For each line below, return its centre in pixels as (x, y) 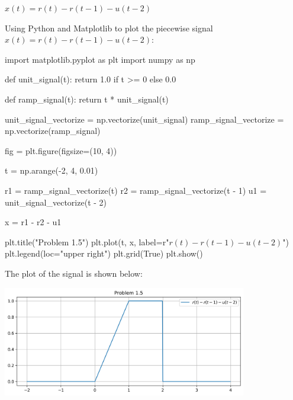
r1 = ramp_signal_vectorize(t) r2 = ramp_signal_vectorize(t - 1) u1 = (136, 190)
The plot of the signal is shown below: (74, 273)
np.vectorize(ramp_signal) (53, 131)
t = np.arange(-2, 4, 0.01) (51, 170)
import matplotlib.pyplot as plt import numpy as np (100, 59)
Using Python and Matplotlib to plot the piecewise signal (109, 28)
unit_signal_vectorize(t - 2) (56, 202)
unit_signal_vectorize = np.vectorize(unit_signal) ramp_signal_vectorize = (144, 119)
